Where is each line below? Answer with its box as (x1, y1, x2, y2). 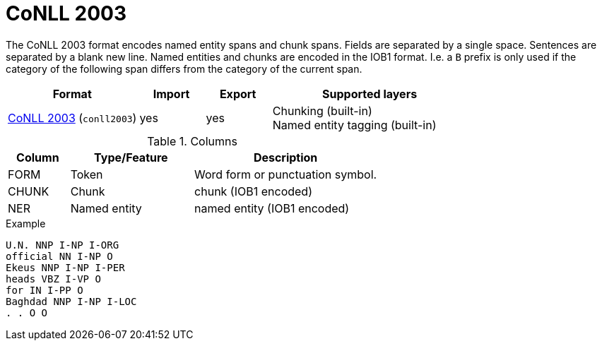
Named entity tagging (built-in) (272, 117, 437, 132)
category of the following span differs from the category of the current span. (6, 62, 362, 75)
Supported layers (322, 86, 418, 101)
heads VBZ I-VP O (6, 273, 101, 285)
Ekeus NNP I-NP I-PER (6, 261, 125, 273)
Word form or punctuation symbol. (194, 167, 377, 181)
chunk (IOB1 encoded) (194, 184, 312, 198)
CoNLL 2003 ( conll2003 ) (8, 110, 137, 125)
